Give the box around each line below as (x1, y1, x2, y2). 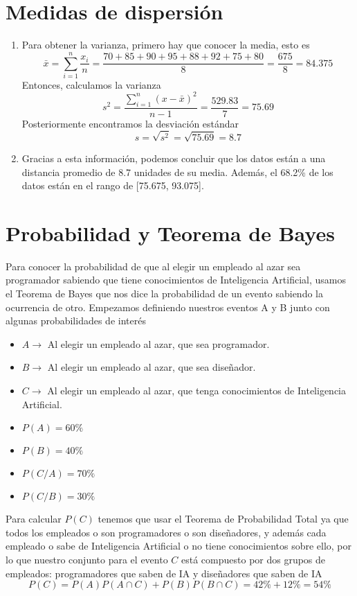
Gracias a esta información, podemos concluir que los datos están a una (21, 150, 326, 165)
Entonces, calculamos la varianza (21, 77, 161, 91)
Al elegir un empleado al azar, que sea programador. (47, 336, 270, 351)
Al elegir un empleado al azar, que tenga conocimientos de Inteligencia (47, 383, 346, 397)
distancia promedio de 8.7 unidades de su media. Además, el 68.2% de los (21, 164, 333, 179)
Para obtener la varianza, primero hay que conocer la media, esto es (21, 37, 310, 52)
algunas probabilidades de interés (6, 313, 146, 328)
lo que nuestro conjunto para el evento (6, 552, 168, 566)
